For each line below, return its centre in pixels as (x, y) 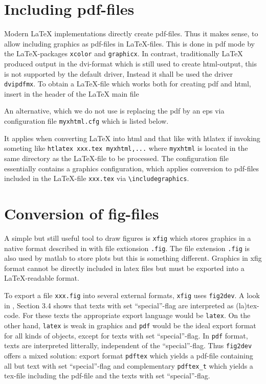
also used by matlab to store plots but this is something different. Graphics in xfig (133, 258)
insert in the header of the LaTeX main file (72, 93)
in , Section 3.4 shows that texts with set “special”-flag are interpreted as (119, 305)
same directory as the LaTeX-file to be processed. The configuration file (116, 158)
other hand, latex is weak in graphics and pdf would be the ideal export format (130, 325)
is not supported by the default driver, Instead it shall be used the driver (119, 73)
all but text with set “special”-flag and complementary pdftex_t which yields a (129, 365)
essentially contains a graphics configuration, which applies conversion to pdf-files (132, 168)
